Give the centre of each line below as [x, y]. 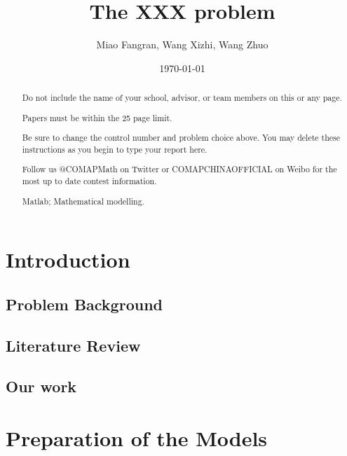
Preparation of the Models [137, 437]
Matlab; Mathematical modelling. [83, 201]
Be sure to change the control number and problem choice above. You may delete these [181, 138]
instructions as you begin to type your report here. [115, 149]
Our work [41, 386]
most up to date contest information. [89, 181]
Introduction [68, 260]
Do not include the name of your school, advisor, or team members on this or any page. [182, 98]
